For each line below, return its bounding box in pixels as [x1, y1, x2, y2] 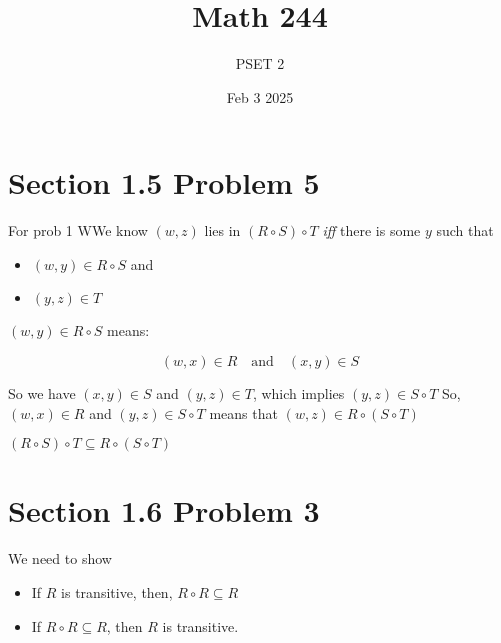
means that [209, 402, 278, 423]
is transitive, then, [61, 581, 173, 602]
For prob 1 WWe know [8, 220, 148, 241]
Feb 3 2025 [226, 86, 294, 107]
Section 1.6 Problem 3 [8, 490, 320, 531]
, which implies [252, 383, 345, 404]
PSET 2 [235, 53, 285, 74]
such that [436, 220, 494, 241]
